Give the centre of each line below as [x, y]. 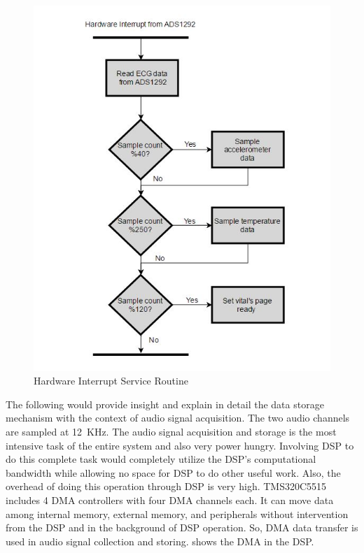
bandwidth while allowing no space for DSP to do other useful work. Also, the [173, 472]
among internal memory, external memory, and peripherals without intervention [177, 513]
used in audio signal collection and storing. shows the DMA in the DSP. [160, 541]
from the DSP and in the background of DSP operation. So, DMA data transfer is [182, 527]
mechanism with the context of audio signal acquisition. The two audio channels [178, 418]
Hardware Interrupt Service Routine [111, 381]
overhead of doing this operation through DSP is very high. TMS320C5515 [166, 486]
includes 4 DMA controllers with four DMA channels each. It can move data [170, 500]
